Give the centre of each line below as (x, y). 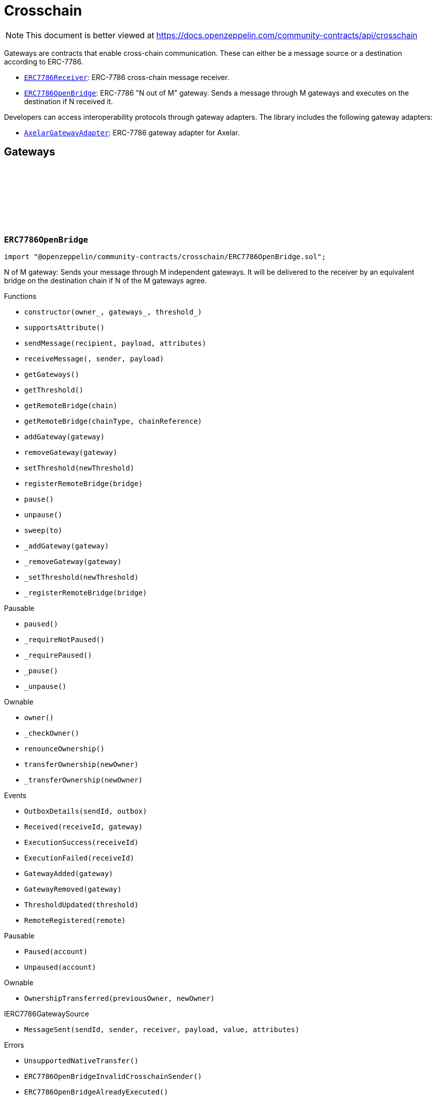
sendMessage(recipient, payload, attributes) (115, 343)
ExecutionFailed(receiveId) (79, 858)
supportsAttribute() (65, 327)
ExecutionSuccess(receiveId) (81, 842)
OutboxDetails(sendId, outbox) (86, 811)
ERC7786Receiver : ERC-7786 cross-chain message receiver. (127, 77)
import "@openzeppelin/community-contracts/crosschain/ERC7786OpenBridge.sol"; (165, 256)
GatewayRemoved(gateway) (73, 889)
